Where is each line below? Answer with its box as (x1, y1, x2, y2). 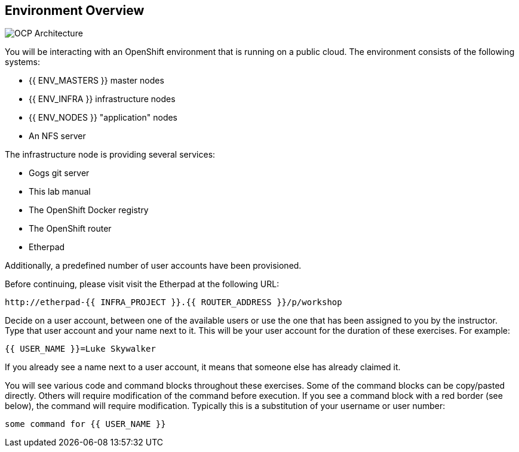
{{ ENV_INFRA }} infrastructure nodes (29, 94, 176, 104)
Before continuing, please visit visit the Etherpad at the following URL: (5, 279, 280, 290)
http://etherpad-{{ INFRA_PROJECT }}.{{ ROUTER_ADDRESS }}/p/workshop (5, 297, 342, 308)
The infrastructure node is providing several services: (5, 149, 216, 160)
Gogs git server (29, 168, 90, 179)
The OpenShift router (29, 223, 112, 234)
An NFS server (29, 131, 86, 142)
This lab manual (29, 186, 91, 197)
